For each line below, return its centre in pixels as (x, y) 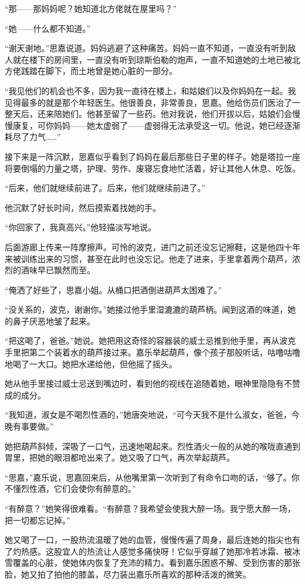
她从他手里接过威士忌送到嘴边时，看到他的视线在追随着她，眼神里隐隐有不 (148, 383)
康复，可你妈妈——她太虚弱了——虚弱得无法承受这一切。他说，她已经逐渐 (156, 125)
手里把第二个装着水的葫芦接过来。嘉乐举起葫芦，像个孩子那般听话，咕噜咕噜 (152, 352)
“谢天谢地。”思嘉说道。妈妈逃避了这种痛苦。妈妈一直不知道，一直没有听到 (146, 48)
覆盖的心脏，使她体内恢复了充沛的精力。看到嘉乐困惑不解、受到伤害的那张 (156, 563)
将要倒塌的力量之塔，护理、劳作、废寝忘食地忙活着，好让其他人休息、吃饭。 (152, 168)
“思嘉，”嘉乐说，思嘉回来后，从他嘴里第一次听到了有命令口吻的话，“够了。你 (152, 477)
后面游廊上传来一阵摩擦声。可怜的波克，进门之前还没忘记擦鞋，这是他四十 (148, 246)
